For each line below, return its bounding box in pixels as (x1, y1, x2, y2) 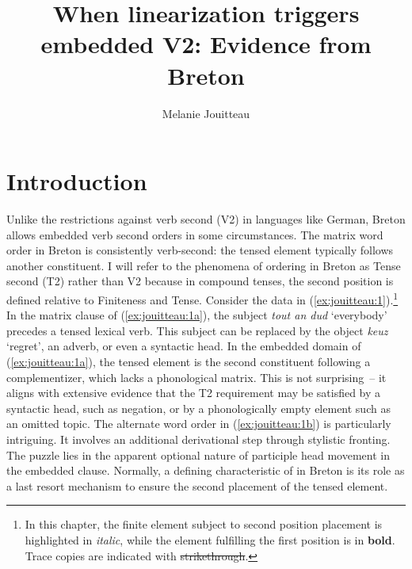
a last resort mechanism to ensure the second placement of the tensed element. (6, 477, 388, 494)
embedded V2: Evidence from (40, 28, 372, 60)
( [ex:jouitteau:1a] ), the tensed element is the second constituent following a (6, 353, 371, 370)
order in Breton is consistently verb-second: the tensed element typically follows (6, 242, 394, 258)
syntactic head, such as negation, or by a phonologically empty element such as (6, 399, 391, 416)
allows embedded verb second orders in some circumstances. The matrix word (6, 226, 383, 242)
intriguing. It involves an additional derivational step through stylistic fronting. (6, 431, 391, 447)
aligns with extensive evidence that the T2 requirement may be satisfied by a (6, 384, 381, 401)
